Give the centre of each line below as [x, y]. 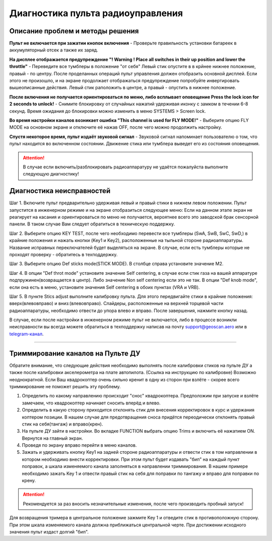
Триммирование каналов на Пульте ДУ [75, 353]
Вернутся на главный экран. [52, 438]
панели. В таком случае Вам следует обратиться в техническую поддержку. [92, 224]
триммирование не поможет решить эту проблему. [65, 386]
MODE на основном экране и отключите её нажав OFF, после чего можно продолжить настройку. [116, 127]
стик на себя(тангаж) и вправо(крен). [62, 424]
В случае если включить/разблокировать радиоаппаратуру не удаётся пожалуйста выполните [126, 167]
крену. [29, 480]
